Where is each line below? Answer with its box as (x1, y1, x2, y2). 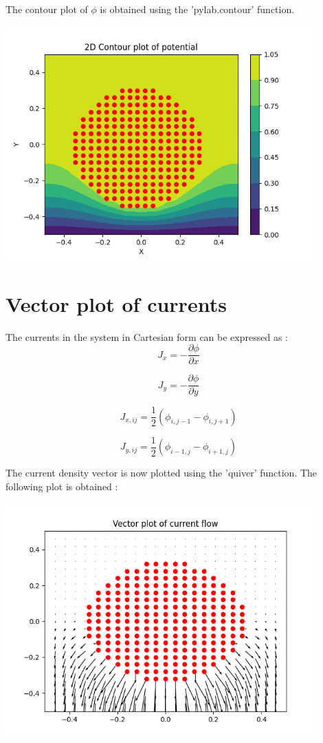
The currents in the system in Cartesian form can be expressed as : (5, 329, 288, 344)
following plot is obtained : (5, 479, 118, 493)
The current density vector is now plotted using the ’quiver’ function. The (5, 465, 318, 480)
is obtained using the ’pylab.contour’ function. (100, 2, 295, 16)
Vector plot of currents (5, 289, 227, 317)
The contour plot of (5, 2, 88, 16)
